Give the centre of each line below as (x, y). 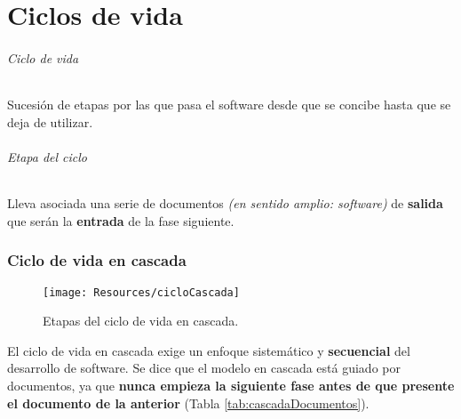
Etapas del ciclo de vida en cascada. (141, 321)
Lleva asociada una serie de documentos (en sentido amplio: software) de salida (225, 203)
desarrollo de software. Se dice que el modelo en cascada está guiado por (204, 368)
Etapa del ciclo (48, 156)
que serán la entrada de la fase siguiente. (121, 220)
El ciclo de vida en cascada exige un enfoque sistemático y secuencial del (209, 350)
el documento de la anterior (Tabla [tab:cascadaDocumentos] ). (188, 403)
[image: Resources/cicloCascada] (141, 292)
